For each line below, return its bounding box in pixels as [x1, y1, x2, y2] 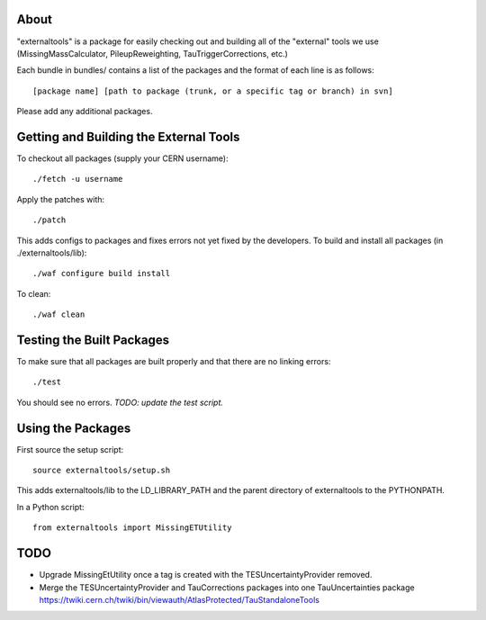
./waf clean [32, 310, 85, 319]
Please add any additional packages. [16, 106, 153, 117]
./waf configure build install [32, 268, 171, 279]
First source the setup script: [16, 444, 124, 454]
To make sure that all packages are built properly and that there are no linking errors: [16, 356, 331, 367]
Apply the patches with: [16, 193, 105, 204]
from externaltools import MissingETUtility [32, 523, 233, 533]
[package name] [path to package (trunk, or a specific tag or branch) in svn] [32, 85, 393, 96]
